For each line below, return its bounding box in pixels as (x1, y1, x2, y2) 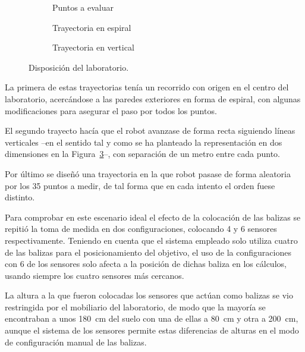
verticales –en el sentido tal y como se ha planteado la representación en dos (5, 136, 282, 148)
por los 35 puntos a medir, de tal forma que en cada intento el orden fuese (5, 179, 275, 191)
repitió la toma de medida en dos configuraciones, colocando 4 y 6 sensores (5, 222, 277, 235)
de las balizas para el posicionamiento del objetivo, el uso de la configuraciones (5, 246, 291, 258)
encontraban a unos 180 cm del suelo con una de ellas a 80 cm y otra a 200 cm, (5, 312, 298, 325)
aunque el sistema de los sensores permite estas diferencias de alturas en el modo (5, 324, 299, 337)
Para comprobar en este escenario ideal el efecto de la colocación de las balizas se (5, 210, 301, 223)
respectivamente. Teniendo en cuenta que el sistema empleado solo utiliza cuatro (5, 234, 298, 246)
